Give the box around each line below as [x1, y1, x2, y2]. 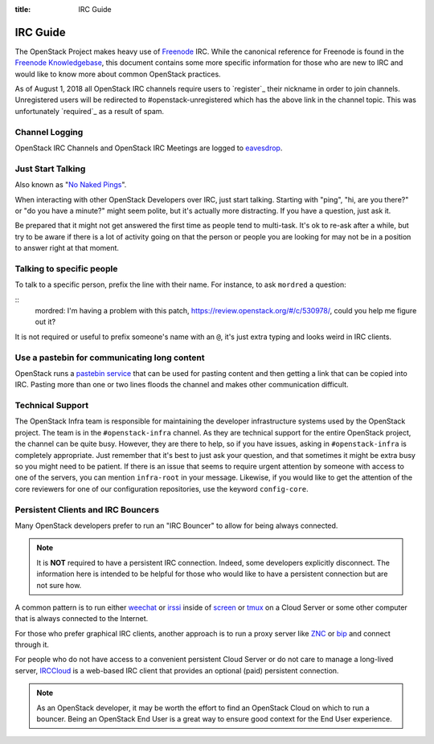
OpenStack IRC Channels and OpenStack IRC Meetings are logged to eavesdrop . [14, 143, 283, 153]
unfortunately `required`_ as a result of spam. [14, 106, 165, 116]
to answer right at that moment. [14, 243, 120, 253]
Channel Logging [14, 126, 84, 137]
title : [14, 5, 31, 14]
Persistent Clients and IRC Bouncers [14, 504, 160, 515]
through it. [14, 640, 50, 650]
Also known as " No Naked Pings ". [14, 180, 127, 190]
